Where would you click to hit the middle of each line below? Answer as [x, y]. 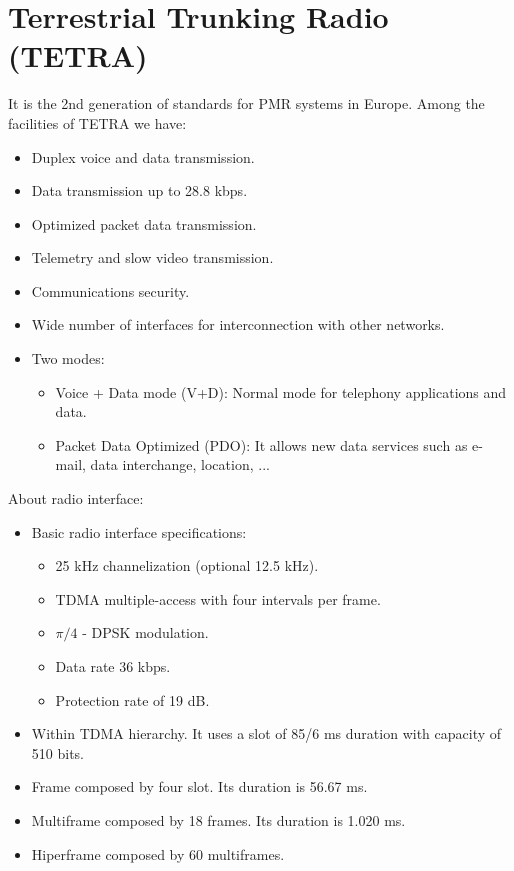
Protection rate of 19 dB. [132, 699]
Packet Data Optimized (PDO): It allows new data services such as [261, 444]
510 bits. [57, 752]
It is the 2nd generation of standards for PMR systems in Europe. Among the [246, 103]
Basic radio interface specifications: [139, 531]
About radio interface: [76, 498]
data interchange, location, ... [180, 464]
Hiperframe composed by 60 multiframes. [158, 853]
